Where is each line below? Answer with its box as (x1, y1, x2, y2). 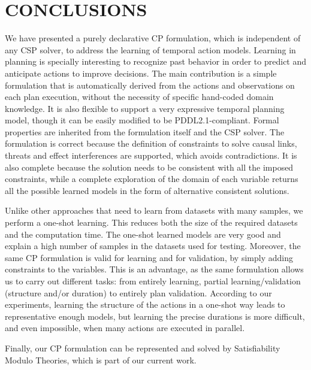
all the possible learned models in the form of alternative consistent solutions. (5, 184, 289, 196)
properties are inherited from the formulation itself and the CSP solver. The (5, 125, 285, 138)
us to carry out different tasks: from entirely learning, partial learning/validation (5, 275, 301, 287)
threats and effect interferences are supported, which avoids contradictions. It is (5, 149, 297, 162)
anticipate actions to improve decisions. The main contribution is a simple (5, 66, 277, 79)
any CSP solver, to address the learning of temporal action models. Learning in (5, 43, 296, 56)
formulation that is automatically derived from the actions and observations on (5, 78, 295, 91)
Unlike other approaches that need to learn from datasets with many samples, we (5, 204, 303, 217)
